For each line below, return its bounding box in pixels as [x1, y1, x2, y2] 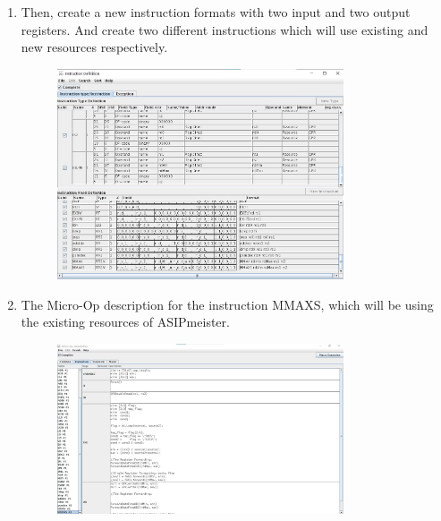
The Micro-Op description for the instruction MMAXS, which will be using [21, 295, 434, 313]
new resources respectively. [21, 38, 168, 56]
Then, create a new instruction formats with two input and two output [21, 3, 411, 21]
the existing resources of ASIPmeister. [21, 312, 230, 331]
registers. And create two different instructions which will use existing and [21, 20, 428, 38]
